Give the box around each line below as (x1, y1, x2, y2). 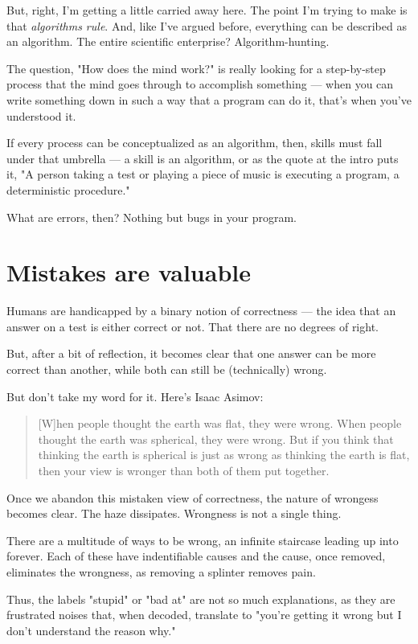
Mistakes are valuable (6, 256, 251, 289)
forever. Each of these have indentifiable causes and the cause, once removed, (6, 548, 386, 564)
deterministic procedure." (6, 181, 130, 198)
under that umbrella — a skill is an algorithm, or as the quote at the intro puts (6, 150, 399, 166)
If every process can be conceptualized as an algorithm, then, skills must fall (6, 134, 383, 151)
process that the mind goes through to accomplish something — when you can (6, 76, 394, 92)
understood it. (6, 107, 76, 124)
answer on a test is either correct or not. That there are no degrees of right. (6, 318, 379, 334)
